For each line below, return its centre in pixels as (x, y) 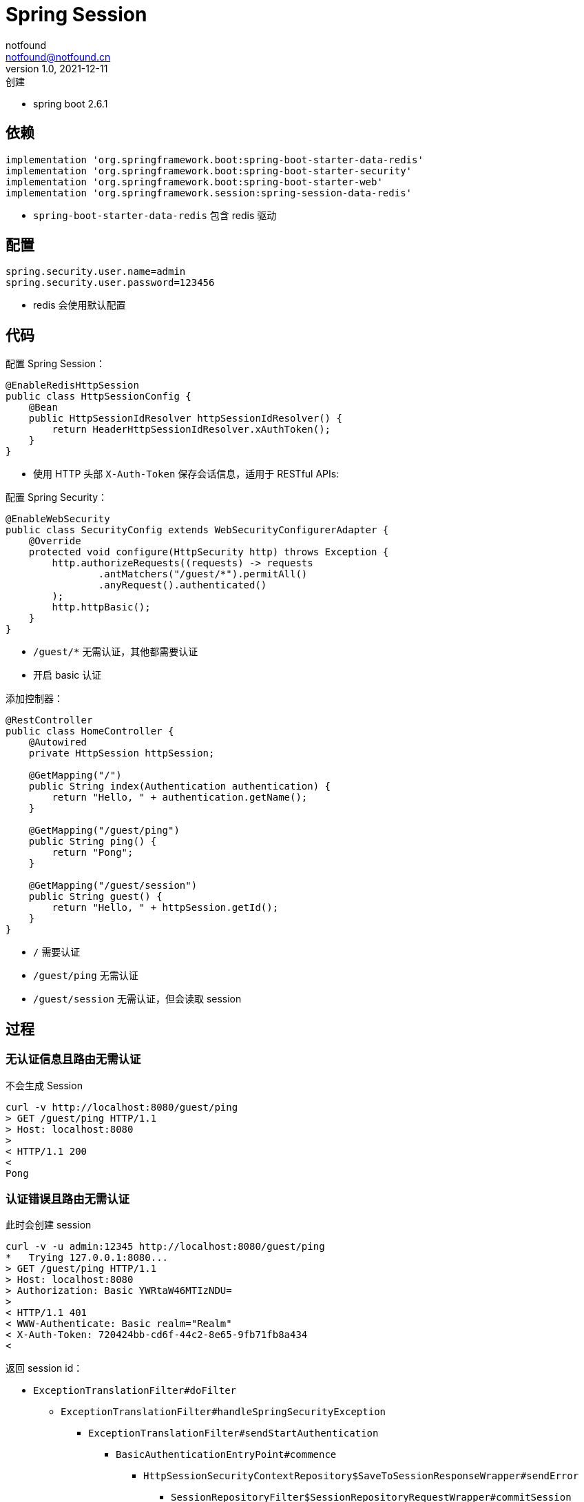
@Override (55, 541)
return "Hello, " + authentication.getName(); (180, 798)
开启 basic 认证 (67, 675)
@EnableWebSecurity (58, 519)
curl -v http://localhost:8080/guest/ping (122, 1107)
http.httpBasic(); (101, 607)
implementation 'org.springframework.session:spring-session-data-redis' (209, 193)
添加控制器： (34, 699)
